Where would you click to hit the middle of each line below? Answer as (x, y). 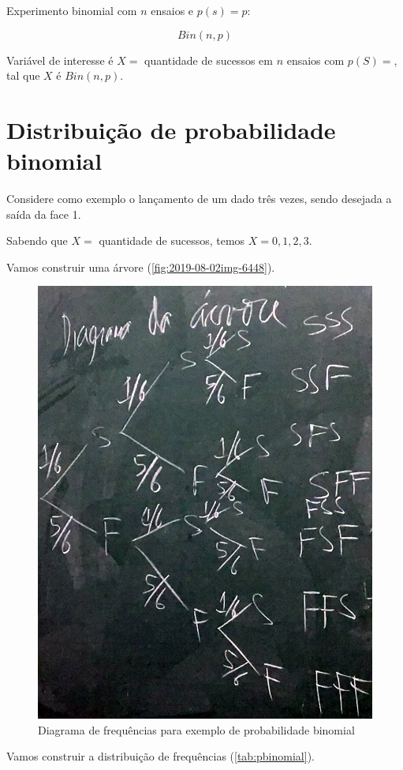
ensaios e (172, 10)
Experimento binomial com (72, 10)
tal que (23, 75)
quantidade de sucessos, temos (172, 240)
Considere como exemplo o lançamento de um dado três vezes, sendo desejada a (199, 199)
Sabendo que (37, 240)
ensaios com (315, 60)
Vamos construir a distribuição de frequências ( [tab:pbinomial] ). (160, 756)
